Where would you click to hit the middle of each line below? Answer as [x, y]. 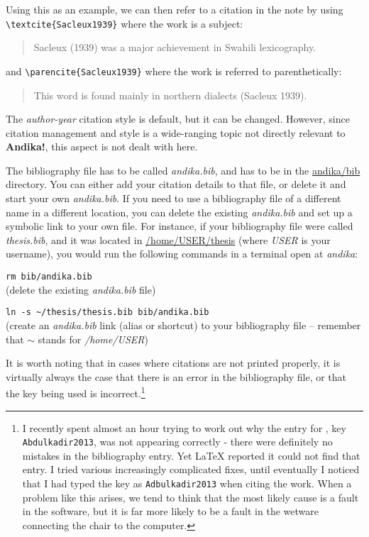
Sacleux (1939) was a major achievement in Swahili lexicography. [175, 47]
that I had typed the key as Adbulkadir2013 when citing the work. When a [187, 483]
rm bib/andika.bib [49, 277]
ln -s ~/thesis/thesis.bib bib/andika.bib [108, 312]
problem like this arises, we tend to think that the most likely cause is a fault [191, 497]
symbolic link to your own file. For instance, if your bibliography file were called [180, 226]
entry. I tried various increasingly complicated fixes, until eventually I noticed [191, 469]
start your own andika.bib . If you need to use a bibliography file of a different [174, 198]
